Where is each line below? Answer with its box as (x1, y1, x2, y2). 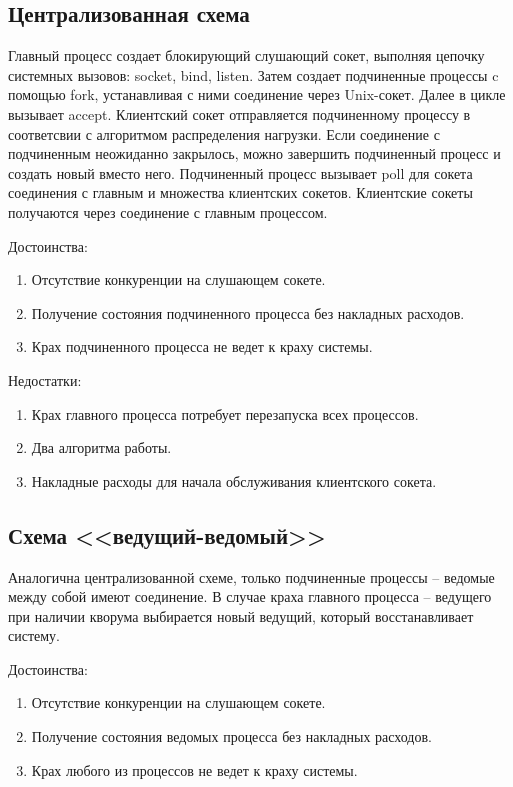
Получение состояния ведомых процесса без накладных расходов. (31, 726, 432, 747)
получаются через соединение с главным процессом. (8, 201, 328, 222)
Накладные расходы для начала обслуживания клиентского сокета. (31, 470, 437, 491)
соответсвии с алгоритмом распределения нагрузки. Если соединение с (8, 123, 440, 144)
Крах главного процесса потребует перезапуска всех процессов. (31, 403, 419, 424)
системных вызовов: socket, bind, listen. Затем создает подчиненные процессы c (8, 64, 499, 85)
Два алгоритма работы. (31, 437, 172, 458)
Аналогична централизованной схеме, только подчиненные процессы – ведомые (8, 566, 495, 587)
